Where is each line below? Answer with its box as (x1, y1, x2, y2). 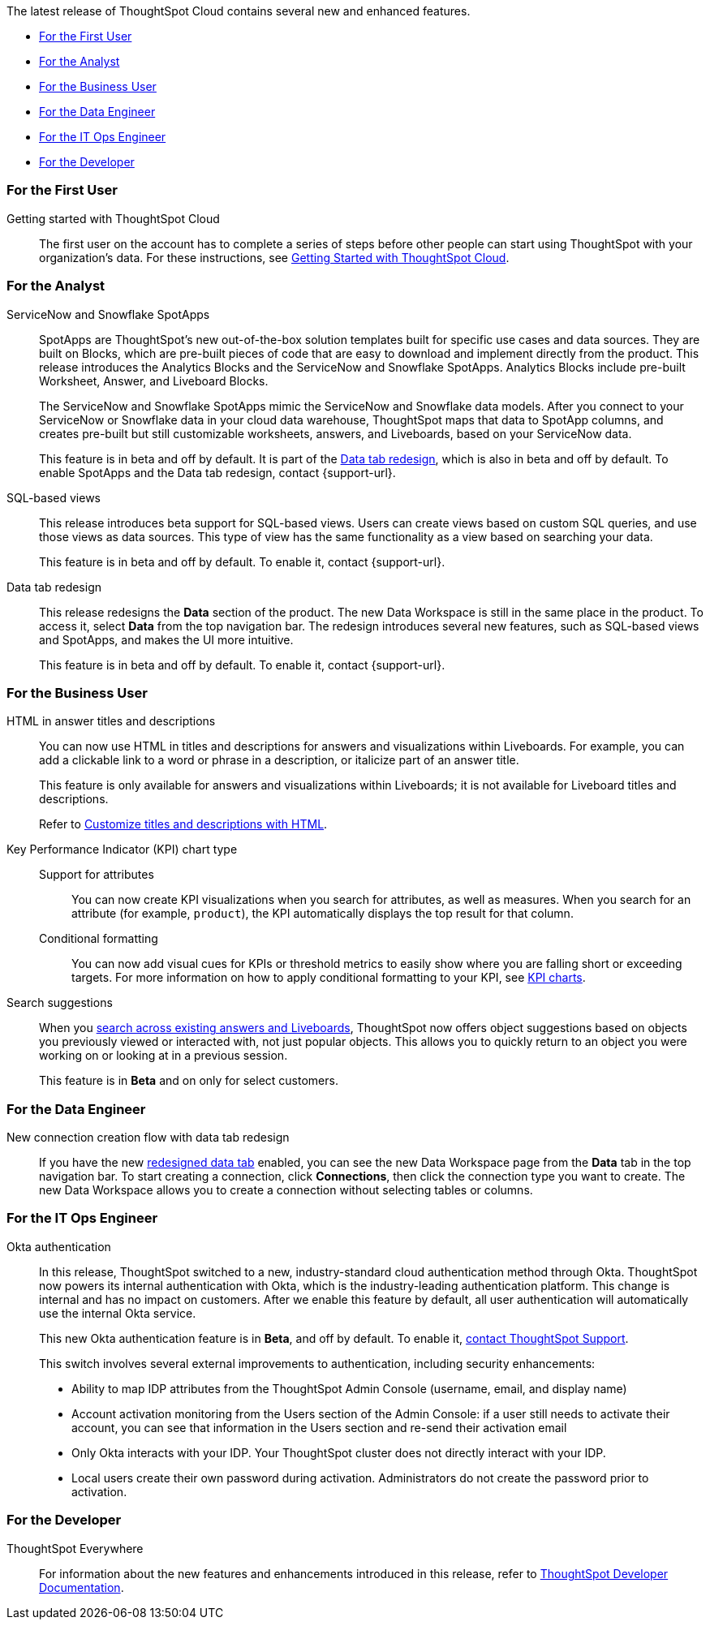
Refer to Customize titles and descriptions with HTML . (39, 817, 328, 832)
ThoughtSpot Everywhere (6, 1541, 144, 1555)
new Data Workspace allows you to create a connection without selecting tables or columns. (39, 1183, 533, 1197)
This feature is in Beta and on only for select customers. (39, 1073, 338, 1088)
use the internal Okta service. (39, 1306, 196, 1320)
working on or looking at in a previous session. (39, 1048, 288, 1063)
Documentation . (39, 1580, 124, 1594)
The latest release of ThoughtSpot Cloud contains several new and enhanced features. (6, 4, 471, 18)
